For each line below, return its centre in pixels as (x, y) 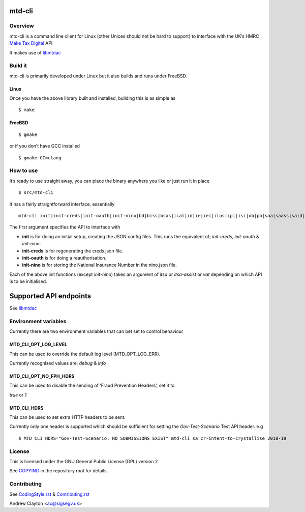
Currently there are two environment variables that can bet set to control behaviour (96, 331)
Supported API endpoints (50, 296)
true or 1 (18, 395)
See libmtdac (23, 308)
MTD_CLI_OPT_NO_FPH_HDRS (42, 376)
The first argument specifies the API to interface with (65, 227)
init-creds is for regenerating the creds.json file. (73, 251)
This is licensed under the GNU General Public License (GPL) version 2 (84, 461)
